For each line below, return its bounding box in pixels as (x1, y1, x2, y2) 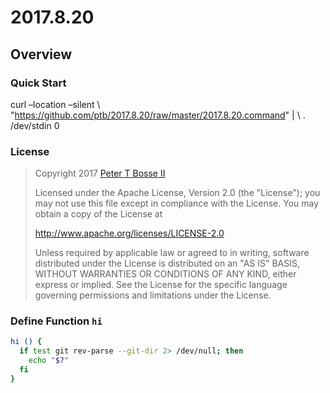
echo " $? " (28, 356, 70, 366)
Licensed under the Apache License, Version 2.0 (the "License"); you (34, 187, 321, 199)
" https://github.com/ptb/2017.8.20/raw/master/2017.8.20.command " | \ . (10, 109, 306, 121)
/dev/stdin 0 (10, 119, 60, 131)
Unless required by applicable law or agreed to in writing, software (34, 247, 310, 259)
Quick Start (10, 76, 67, 90)
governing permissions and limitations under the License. (34, 289, 272, 301)
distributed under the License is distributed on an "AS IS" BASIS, (34, 257, 301, 270)
